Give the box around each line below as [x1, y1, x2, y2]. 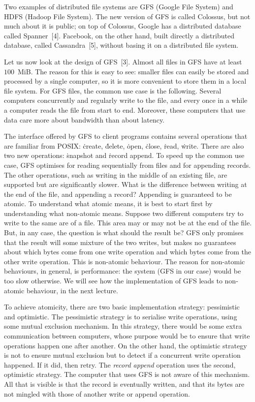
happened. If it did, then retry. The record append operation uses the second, [4, 359, 236, 370]
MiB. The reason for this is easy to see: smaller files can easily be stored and [17, 66, 249, 76]
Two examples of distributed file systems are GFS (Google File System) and [4, 1, 233, 11]
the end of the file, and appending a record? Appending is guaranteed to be [4, 188, 232, 199]
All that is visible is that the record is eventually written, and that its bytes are [4, 378, 245, 389]
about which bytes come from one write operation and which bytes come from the [4, 247, 251, 257]
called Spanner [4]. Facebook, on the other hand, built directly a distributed [4, 30, 234, 40]
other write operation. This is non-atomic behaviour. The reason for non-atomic [4, 256, 245, 266]
